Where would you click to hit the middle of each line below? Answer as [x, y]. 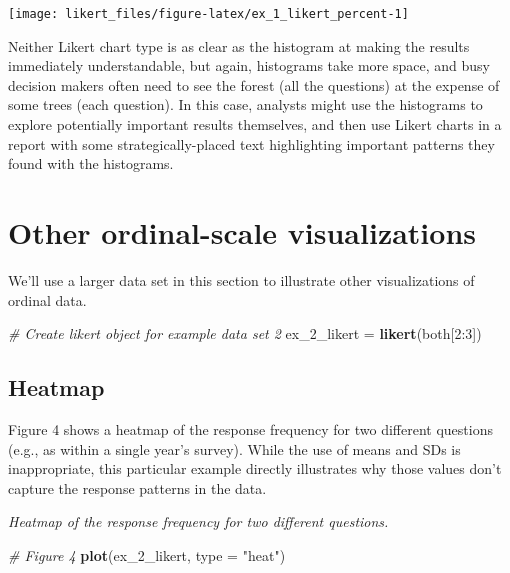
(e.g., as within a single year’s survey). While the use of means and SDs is [234, 448]
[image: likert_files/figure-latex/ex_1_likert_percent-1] [208, 14]
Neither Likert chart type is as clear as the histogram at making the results [239, 45]
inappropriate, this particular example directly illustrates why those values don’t [255, 468]
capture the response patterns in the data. [137, 487]
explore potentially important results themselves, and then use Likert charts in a [255, 124]
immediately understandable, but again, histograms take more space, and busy [249, 65]
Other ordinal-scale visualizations [242, 232]
